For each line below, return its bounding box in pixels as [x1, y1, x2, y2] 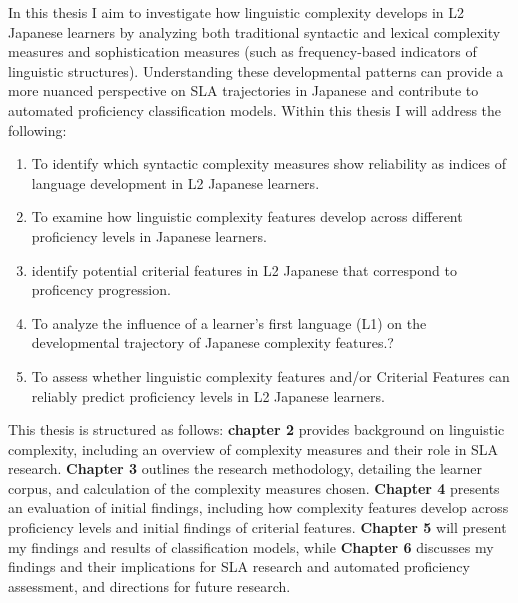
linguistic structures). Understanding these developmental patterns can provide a [8, 60, 504, 81]
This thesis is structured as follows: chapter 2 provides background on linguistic [8, 419, 505, 440]
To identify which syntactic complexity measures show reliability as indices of [31, 153, 506, 174]
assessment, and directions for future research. [8, 575, 291, 596]
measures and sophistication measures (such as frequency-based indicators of [8, 41, 477, 62]
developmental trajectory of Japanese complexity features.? [31, 332, 394, 353]
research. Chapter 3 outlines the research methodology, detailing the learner [8, 458, 483, 479]
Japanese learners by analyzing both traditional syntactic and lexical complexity [8, 21, 501, 42]
